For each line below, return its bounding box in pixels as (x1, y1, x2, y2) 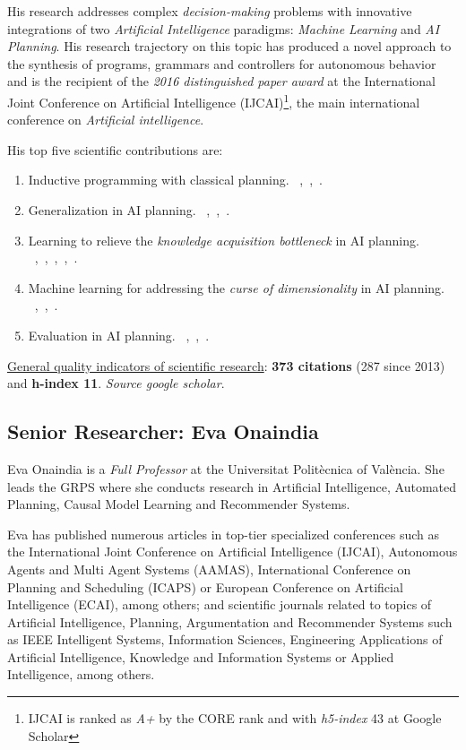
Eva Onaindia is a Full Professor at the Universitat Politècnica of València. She (7, 459, 444, 478)
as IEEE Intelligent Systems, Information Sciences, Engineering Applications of (7, 630, 443, 649)
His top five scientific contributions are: (7, 140, 223, 159)
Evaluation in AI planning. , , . (28, 325, 210, 344)
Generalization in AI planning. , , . (28, 201, 230, 219)
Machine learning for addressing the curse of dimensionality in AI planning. (28, 278, 444, 297)
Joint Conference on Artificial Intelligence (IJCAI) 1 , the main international (7, 90, 420, 111)
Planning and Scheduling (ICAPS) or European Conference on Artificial (7, 577, 403, 596)
